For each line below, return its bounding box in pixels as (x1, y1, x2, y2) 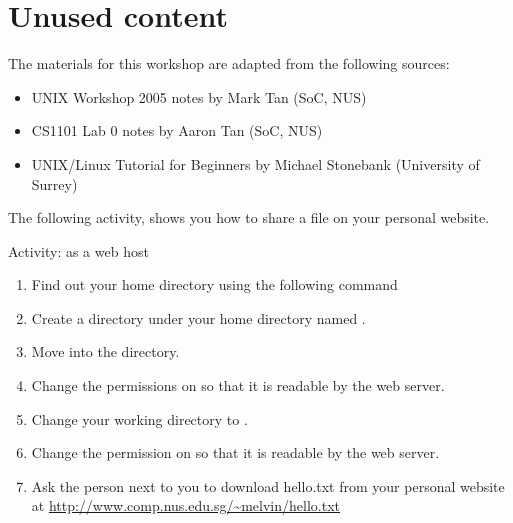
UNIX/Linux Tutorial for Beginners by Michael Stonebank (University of (31, 153, 480, 174)
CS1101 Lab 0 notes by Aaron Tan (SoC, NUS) (31, 120, 323, 141)
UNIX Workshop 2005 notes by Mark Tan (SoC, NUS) (31, 86, 367, 107)
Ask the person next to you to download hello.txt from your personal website (31, 475, 505, 496)
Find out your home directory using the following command (31, 274, 398, 295)
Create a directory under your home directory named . (31, 307, 366, 328)
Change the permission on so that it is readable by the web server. (31, 442, 440, 463)
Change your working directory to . (31, 408, 248, 429)
